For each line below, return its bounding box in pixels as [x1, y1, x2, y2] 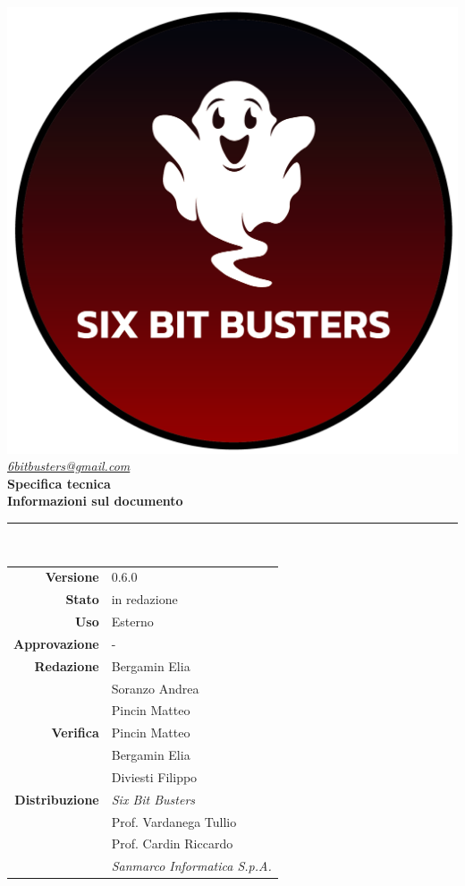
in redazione [111, 590, 178, 609]
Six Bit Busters [111, 789, 196, 808]
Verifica [51, 723, 99, 742]
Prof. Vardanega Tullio [111, 812, 237, 831]
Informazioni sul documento [7, 491, 183, 510]
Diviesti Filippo [111, 767, 198, 786]
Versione [45, 567, 99, 586]
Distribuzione [14, 789, 99, 808]
